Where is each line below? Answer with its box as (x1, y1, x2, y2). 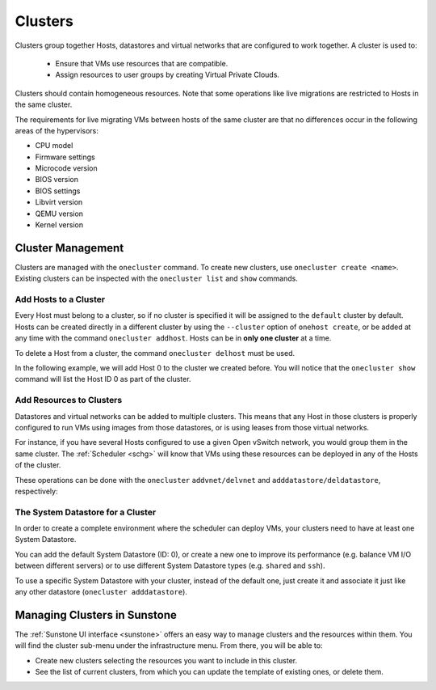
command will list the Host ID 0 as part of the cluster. (15, 375, 191, 384)
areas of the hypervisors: (15, 125, 99, 135)
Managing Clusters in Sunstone (15, 607, 177, 622)
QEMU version (35, 209, 84, 218)
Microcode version (35, 163, 99, 173)
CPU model (35, 141, 73, 150)
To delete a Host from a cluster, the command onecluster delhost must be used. (15, 348, 295, 358)
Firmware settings (35, 152, 96, 162)
